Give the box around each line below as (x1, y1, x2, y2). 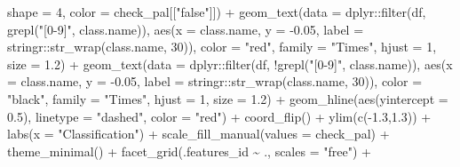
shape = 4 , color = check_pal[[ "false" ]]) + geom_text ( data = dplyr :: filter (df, (7, 3, 426, 20)
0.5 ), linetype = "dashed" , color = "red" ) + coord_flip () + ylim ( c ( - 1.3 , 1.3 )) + (7, 107, 432, 125)
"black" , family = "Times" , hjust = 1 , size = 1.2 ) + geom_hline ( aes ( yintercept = (7, 89, 448, 107)
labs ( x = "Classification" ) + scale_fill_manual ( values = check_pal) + (7, 124, 390, 143)
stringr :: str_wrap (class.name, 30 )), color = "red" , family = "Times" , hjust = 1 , (7, 37, 437, 56)
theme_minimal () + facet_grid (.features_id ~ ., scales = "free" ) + (7, 141, 371, 160)
